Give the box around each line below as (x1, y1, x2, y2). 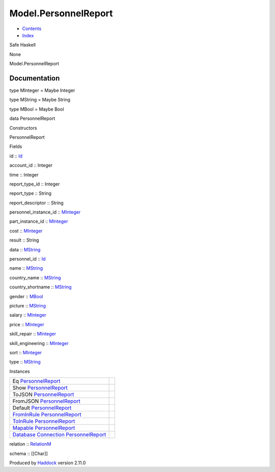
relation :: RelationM (9, 441, 51, 447)
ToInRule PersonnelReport (12, 418, 75, 425)
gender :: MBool (9, 293, 43, 299)
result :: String (9, 237, 39, 243)
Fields (9, 143, 22, 150)
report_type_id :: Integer (9, 181, 60, 187)
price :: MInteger (9, 321, 44, 327)
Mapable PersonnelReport (12, 425, 75, 432)
